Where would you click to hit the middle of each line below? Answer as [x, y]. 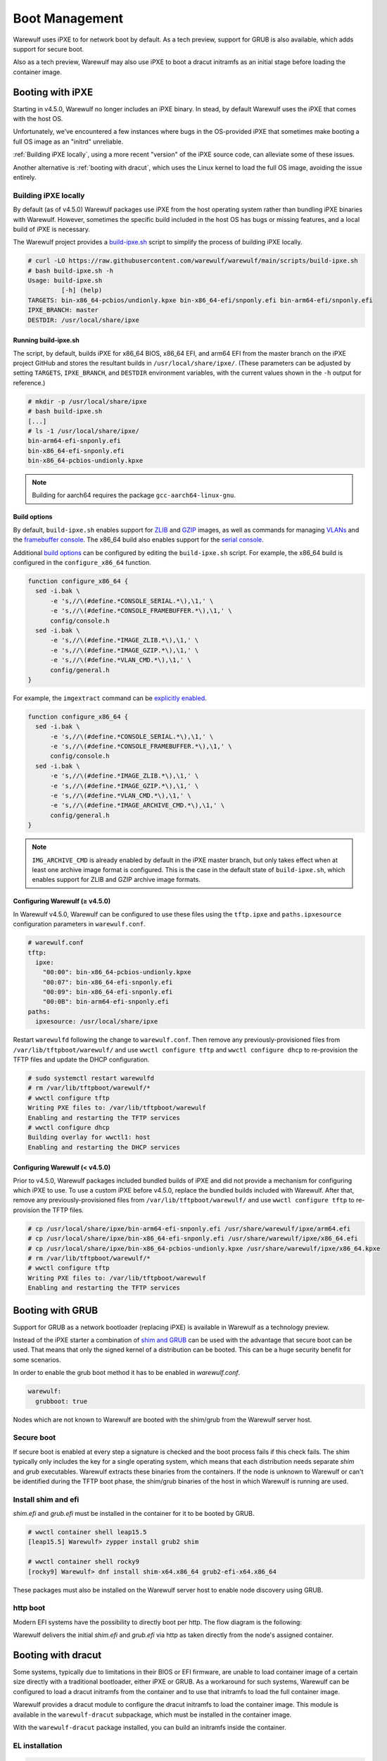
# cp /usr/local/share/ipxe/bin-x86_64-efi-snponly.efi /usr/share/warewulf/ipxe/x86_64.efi [193, 1239]
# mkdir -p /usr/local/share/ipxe [87, 401]
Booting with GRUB [56, 1310]
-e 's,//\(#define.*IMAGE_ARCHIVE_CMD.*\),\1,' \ [138, 805]
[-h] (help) [82, 290]
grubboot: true [62, 1401]
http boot [29, 1608]
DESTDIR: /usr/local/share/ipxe [84, 320]
